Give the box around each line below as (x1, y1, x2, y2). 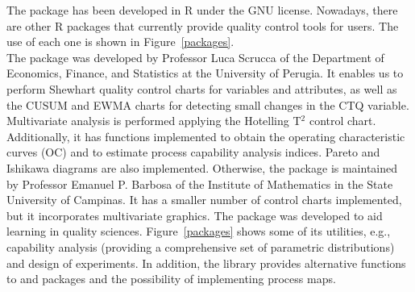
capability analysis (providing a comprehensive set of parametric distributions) (6, 238, 395, 255)
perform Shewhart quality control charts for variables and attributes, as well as (6, 80, 397, 97)
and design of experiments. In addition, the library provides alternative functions (6, 254, 406, 271)
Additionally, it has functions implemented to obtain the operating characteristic (6, 127, 405, 144)
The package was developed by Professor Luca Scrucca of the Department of (6, 48, 384, 65)
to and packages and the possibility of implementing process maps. (6, 270, 336, 287)
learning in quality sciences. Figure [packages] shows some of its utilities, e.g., (6, 223, 391, 240)
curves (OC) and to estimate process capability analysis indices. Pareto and (6, 144, 380, 161)
